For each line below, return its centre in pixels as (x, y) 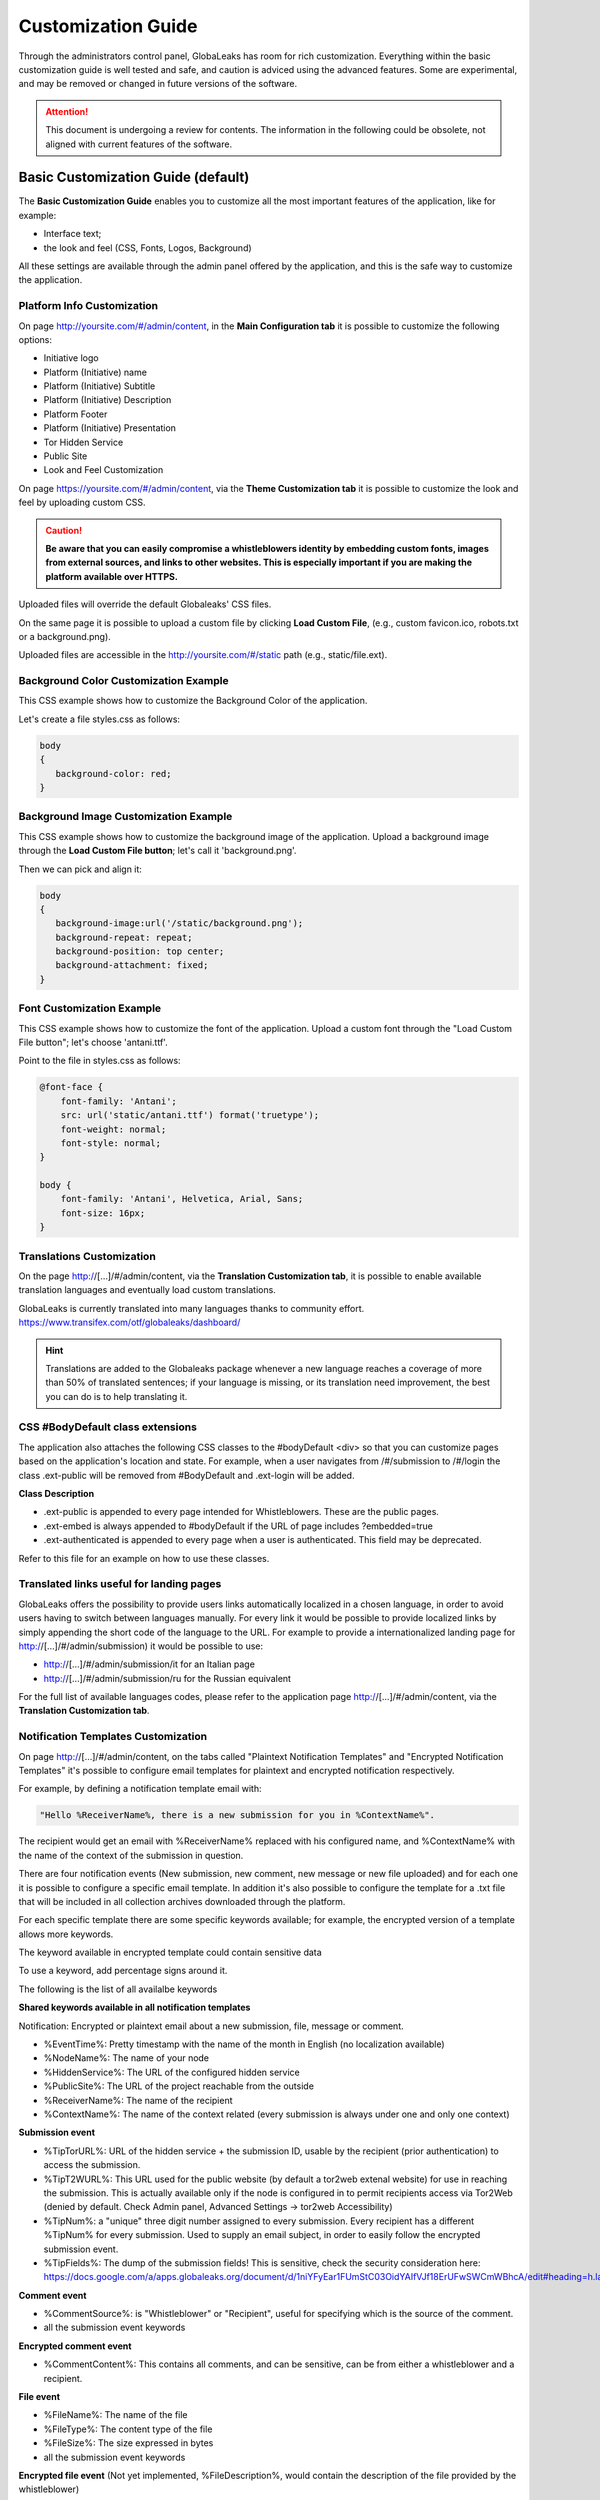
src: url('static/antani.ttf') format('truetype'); (190, 1115)
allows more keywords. (66, 1934)
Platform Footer (75, 414)
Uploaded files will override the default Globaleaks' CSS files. (145, 604)
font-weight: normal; (113, 1129)
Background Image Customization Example (125, 817)
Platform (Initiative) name (95, 372)
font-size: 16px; (103, 1213)
